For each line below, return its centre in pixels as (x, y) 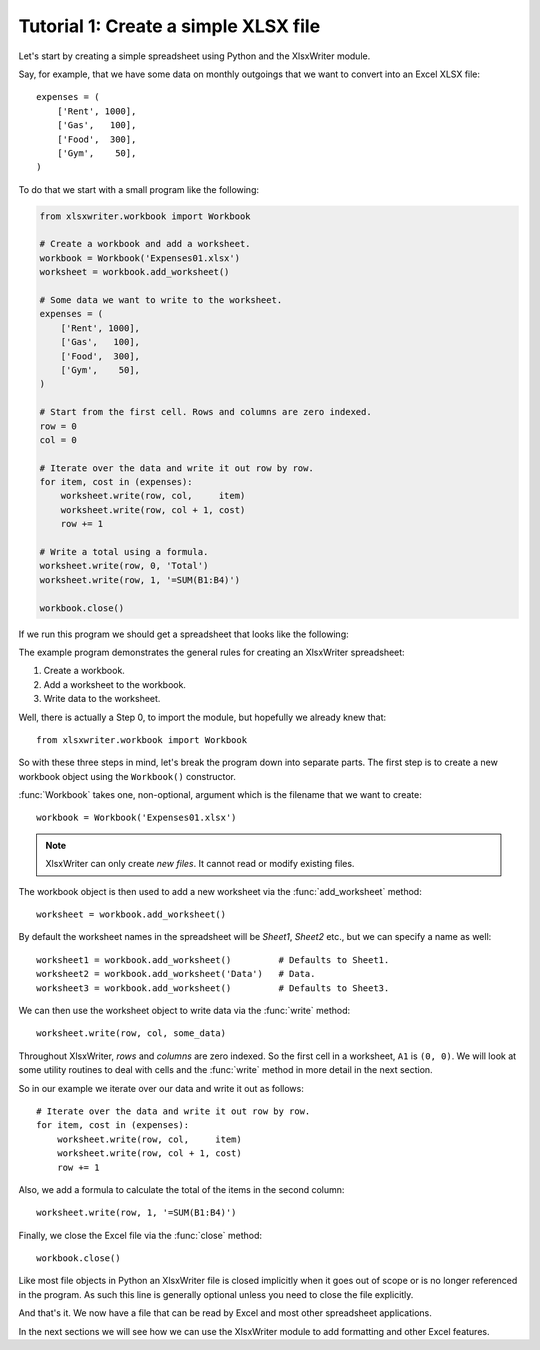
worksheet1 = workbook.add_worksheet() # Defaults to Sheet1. (213, 959)
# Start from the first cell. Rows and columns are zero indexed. (205, 412)
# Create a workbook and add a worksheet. (145, 244)
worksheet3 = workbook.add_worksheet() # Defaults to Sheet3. (213, 988)
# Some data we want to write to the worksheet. (161, 300)
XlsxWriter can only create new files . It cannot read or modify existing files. (200, 864)
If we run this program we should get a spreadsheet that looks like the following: (183, 634)
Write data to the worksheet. (102, 699)
